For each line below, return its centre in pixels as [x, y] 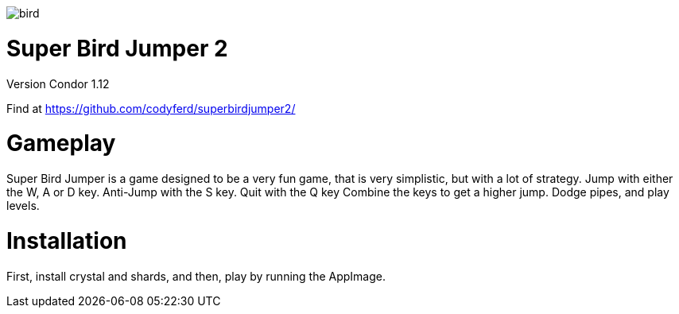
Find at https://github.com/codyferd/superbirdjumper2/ [151, 108]
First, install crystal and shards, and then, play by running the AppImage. [196, 276]
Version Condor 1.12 [58, 83]
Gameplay [61, 143]
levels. [23, 205]
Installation [67, 240]
